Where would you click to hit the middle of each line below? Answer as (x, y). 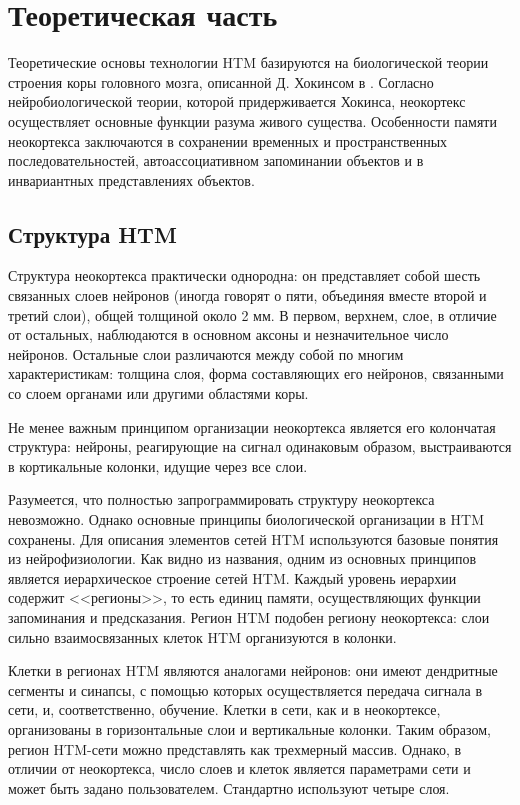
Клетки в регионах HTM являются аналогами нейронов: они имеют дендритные (253, 670)
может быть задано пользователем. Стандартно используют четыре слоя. (229, 787)
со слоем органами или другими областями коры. (158, 393)
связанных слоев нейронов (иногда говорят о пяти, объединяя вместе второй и (247, 295)
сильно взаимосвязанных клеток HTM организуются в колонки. (202, 636)
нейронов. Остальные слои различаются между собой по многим (206, 353)
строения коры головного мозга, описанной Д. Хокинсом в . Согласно (221, 81)
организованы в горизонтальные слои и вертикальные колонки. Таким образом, (249, 728)
